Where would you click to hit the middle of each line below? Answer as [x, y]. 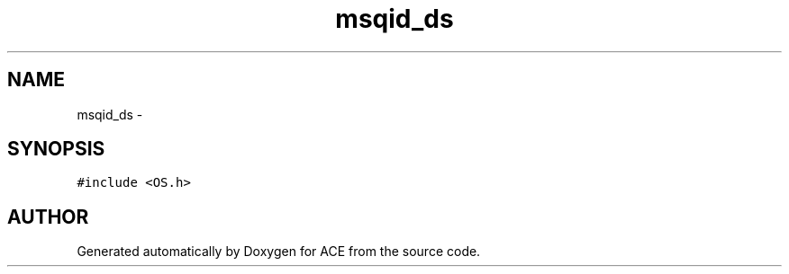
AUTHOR [48, 217]
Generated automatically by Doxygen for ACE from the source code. [279, 252]
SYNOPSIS [56, 149]
